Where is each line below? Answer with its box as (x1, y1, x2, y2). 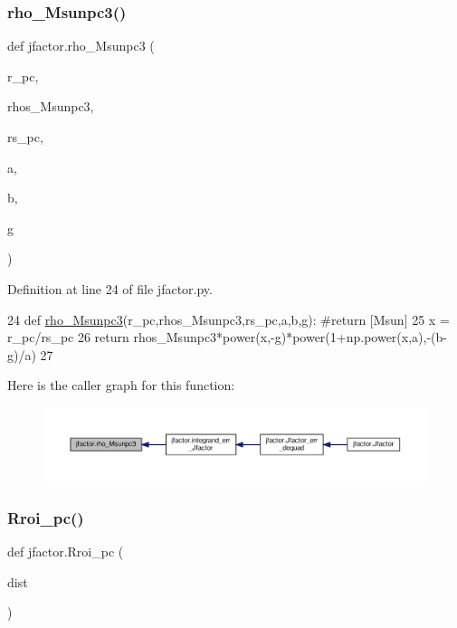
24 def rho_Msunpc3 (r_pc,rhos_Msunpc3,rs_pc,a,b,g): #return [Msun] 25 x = (7, 309, 450, 328)
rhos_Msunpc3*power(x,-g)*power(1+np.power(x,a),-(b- (133, 328, 447, 347)
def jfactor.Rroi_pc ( (7, 541, 124, 560)
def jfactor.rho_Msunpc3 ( (7, 36, 155, 55)
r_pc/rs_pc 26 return (7, 328, 129, 347)
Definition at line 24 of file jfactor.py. (7, 279, 213, 298)
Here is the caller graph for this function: (7, 376, 235, 395)
